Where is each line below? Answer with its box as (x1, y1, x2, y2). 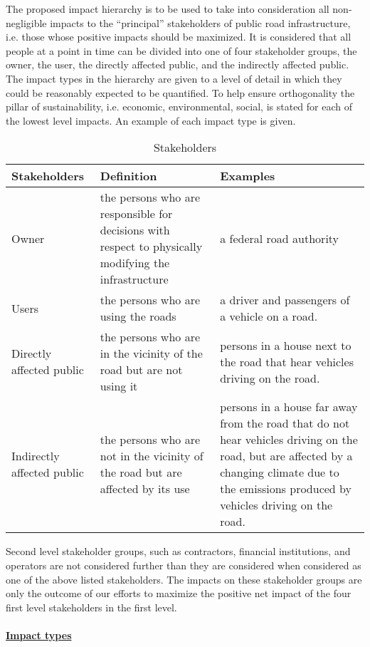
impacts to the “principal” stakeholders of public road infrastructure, (50, 15, 351, 30)
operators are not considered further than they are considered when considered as (6, 557, 361, 572)
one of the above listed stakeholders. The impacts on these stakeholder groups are (6, 571, 362, 586)
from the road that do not (220, 415, 350, 432)
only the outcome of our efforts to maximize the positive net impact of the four (6, 586, 351, 601)
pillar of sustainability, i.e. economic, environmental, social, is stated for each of (6, 99, 353, 114)
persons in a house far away (220, 398, 358, 415)
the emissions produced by (220, 480, 351, 497)
